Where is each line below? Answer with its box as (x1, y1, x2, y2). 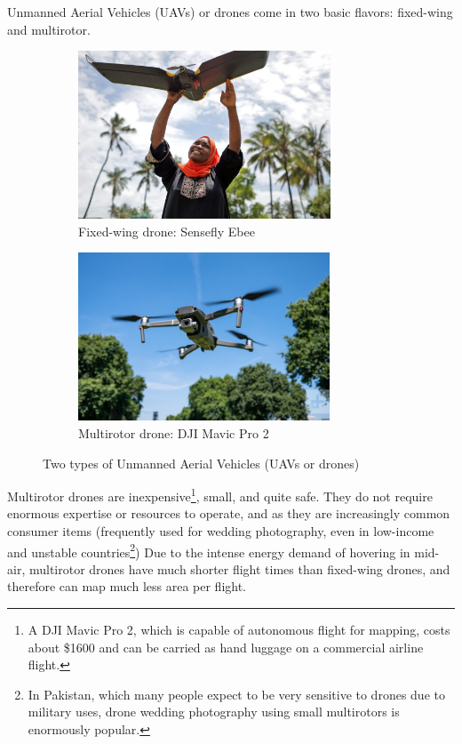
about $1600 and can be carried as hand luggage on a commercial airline (28, 637, 424, 656)
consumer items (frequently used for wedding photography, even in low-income (7, 521, 434, 540)
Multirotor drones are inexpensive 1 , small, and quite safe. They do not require (7, 484, 433, 505)
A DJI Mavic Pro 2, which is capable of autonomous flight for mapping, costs (28, 620, 450, 638)
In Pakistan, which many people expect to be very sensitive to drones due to (28, 684, 445, 703)
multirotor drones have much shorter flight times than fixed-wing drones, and (28, 559, 450, 578)
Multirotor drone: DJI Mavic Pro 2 (78, 423, 269, 442)
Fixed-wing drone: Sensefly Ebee (78, 221, 255, 240)
